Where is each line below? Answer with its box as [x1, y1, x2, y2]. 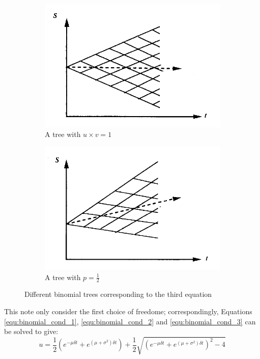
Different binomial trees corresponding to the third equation [24, 289, 212, 299]
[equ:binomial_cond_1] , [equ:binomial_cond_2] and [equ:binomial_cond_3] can [4, 316, 256, 326]
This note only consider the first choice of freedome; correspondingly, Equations [4, 306, 252, 316]
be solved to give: [4, 326, 59, 337]
